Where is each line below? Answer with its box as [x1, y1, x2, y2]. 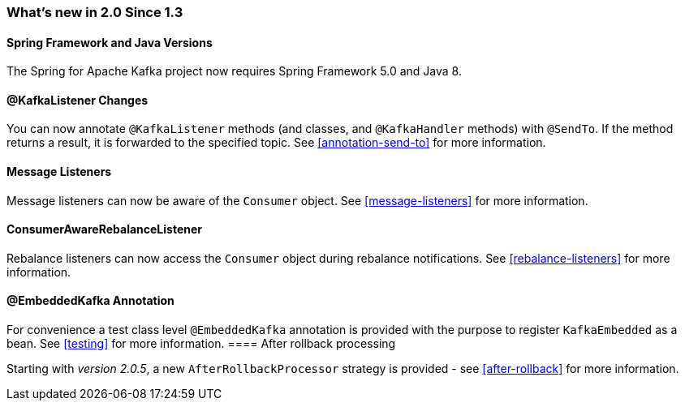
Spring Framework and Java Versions [6, 35, 213, 49]
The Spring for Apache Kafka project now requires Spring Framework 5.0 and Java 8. [6, 64, 462, 79]
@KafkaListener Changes [6, 92, 149, 107]
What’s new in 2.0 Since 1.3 [6, 4, 183, 20]
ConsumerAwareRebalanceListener [6, 222, 202, 237]
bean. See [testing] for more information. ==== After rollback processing [6, 336, 396, 351]
